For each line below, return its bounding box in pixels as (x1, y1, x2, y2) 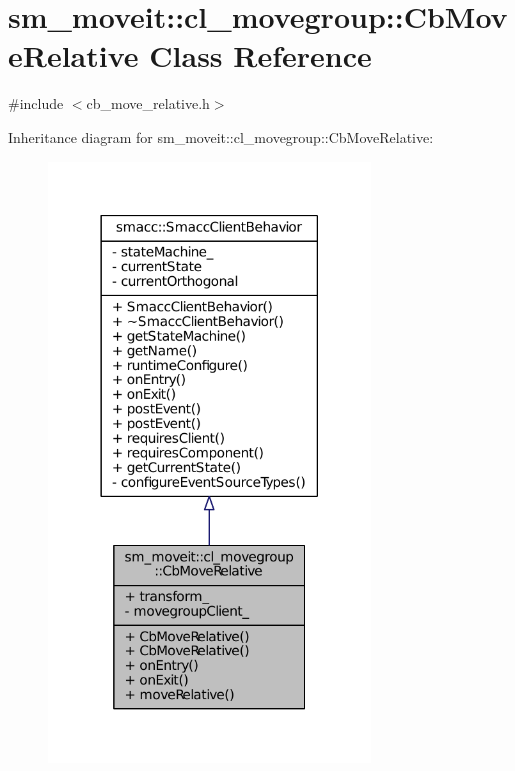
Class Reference (149, 35, 372, 76)
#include (8, 93, 64, 114)
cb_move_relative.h (86, 93, 210, 114)
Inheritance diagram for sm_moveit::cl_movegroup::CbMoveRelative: (8, 126, 434, 147)
